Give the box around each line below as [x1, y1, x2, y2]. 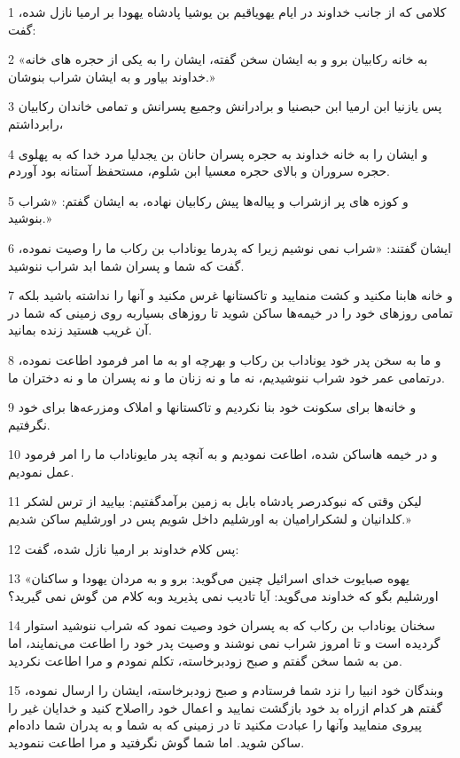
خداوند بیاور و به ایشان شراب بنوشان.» [8, 67, 215, 85]
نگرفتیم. [8, 415, 51, 433]
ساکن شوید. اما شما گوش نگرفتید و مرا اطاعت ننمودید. [8, 733, 305, 751]
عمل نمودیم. [8, 462, 74, 480]
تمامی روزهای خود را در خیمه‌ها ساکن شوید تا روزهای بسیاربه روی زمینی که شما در [8, 303, 453, 321]
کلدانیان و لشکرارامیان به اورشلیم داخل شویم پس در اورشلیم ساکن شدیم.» [8, 509, 411, 528]
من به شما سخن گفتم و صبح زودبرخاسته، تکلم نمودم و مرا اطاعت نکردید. [8, 651, 402, 669]
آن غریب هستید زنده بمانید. [8, 320, 152, 339]
